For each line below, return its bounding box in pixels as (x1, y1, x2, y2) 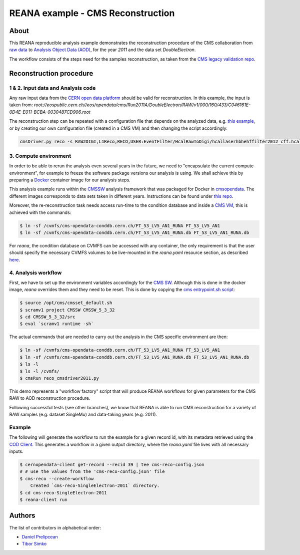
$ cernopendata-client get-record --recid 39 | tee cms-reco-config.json (19, 462, 204, 468)
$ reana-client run (19, 497, 67, 502)
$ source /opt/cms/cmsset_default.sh (19, 300, 112, 306)
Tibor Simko (21, 541, 47, 547)
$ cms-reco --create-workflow (19, 476, 94, 481)
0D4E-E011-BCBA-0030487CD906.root (9, 109, 91, 115)
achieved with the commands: (9, 209, 71, 215)
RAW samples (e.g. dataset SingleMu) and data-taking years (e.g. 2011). (9, 411, 157, 418)
